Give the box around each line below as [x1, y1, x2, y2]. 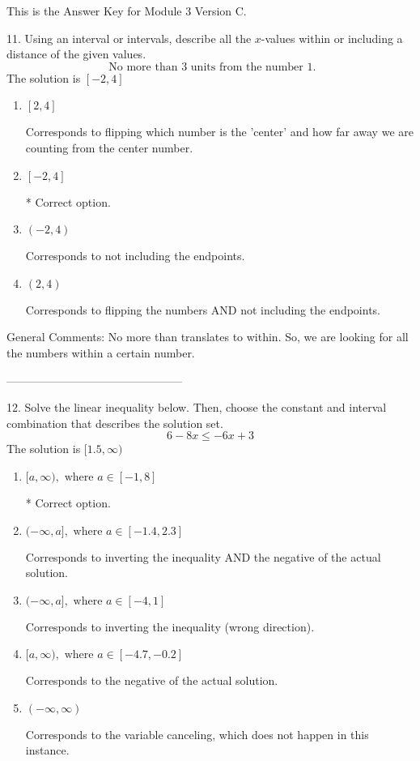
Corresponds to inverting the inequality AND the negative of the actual [25, 548, 381, 565]
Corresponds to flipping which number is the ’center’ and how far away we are [25, 123, 414, 140]
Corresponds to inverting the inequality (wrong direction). [25, 618, 315, 635]
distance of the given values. [6, 45, 146, 62]
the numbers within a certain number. [6, 344, 195, 361]
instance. [25, 742, 70, 759]
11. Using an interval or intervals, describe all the [6, 29, 252, 46]
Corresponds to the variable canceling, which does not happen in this [25, 725, 369, 742]
